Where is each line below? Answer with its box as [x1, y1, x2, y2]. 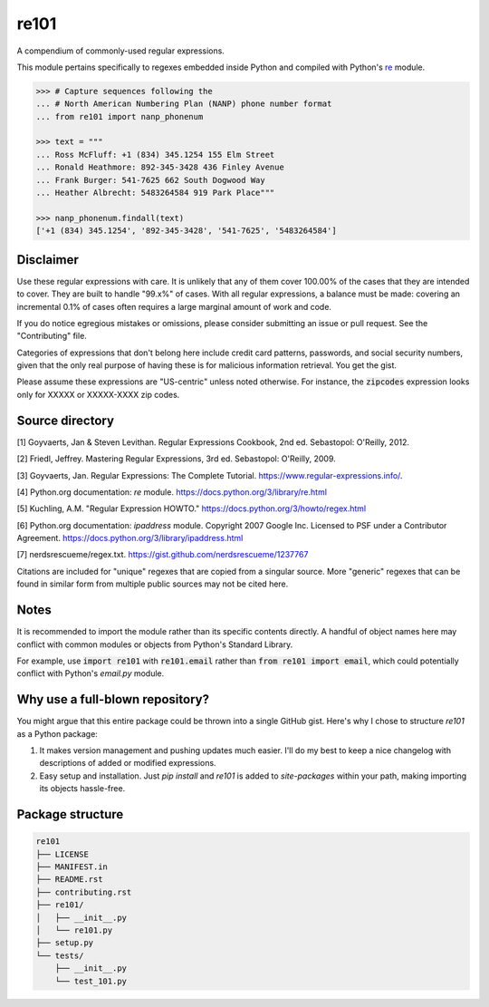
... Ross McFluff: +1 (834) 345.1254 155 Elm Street [35, 150, 275, 160]
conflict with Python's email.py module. [16, 668, 165, 679]
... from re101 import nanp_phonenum [35, 111, 204, 121]
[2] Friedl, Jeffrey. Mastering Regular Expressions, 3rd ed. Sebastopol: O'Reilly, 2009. [16, 453, 337, 464]
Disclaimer [16, 252, 79, 267]
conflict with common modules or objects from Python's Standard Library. [16, 639, 293, 650]
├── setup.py [35, 938, 94, 948]
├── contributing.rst [35, 886, 132, 897]
